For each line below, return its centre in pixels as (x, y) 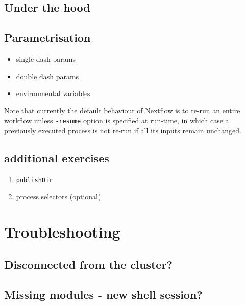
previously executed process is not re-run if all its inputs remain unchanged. (123, 131)
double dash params (47, 76)
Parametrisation (47, 38)
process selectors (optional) (58, 196)
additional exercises (57, 158)
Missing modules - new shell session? (103, 294)
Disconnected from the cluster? (88, 264)
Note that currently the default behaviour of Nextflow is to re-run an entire (122, 110)
